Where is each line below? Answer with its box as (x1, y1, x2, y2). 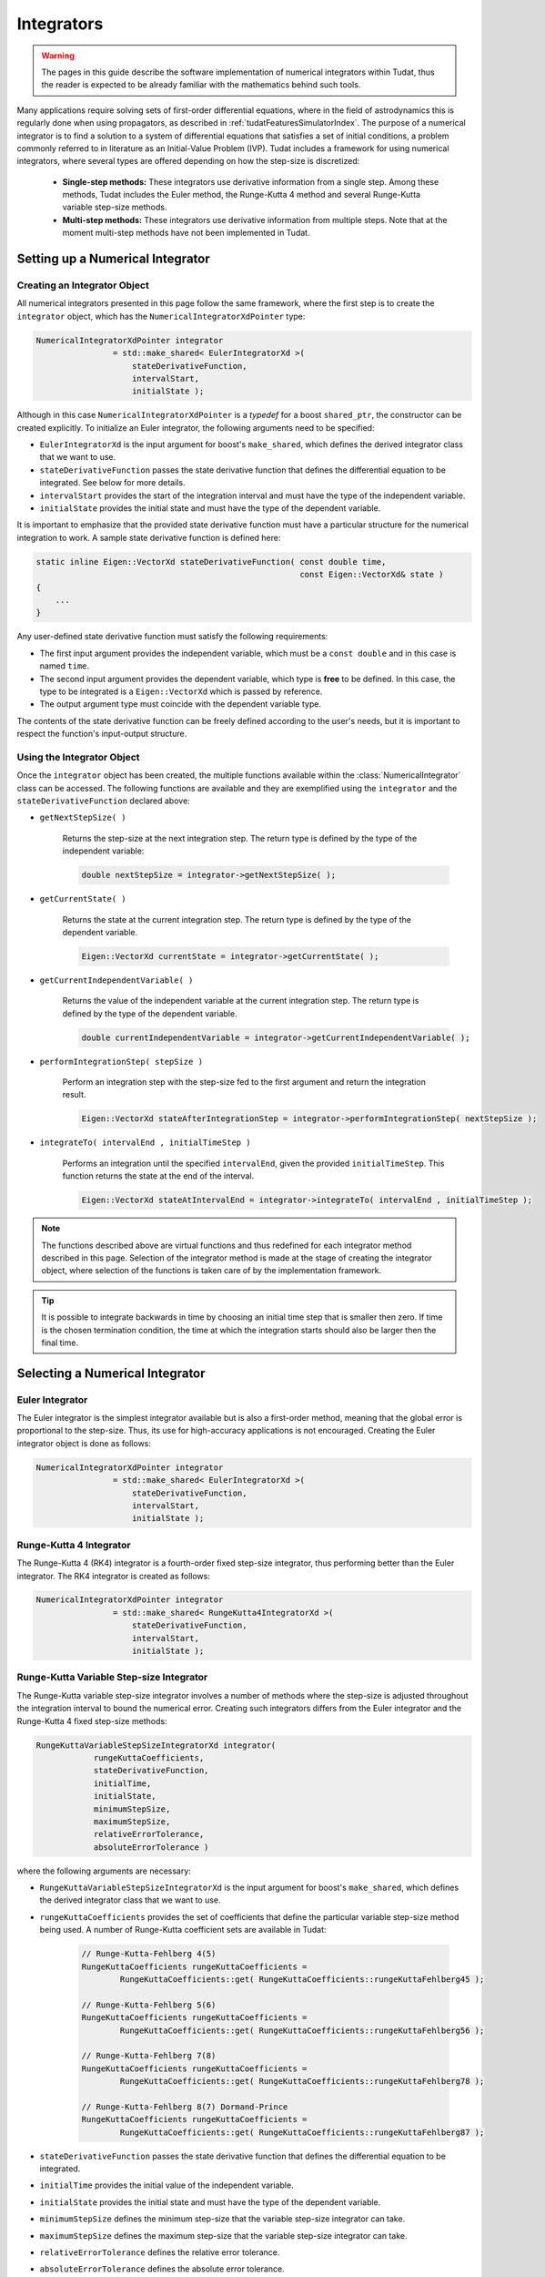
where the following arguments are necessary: (16, 1865, 191, 1876)
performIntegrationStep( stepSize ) (39, 1057, 204, 1067)
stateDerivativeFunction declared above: (16, 795, 190, 806)
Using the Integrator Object (16, 750, 140, 763)
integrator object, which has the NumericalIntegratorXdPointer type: (16, 311, 306, 322)
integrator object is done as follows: (16, 1437, 152, 1448)
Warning (41, 50, 75, 61)
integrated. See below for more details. (39, 477, 186, 488)
